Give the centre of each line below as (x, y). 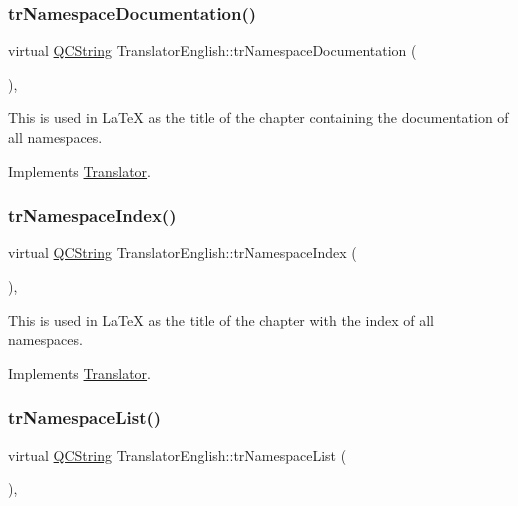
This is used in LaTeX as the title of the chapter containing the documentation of (258, 117)
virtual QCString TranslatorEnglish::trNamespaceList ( (177, 454)
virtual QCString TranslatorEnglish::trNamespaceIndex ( (182, 252)
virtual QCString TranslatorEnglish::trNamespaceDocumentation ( (212, 50)
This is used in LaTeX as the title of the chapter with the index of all (221, 319)
